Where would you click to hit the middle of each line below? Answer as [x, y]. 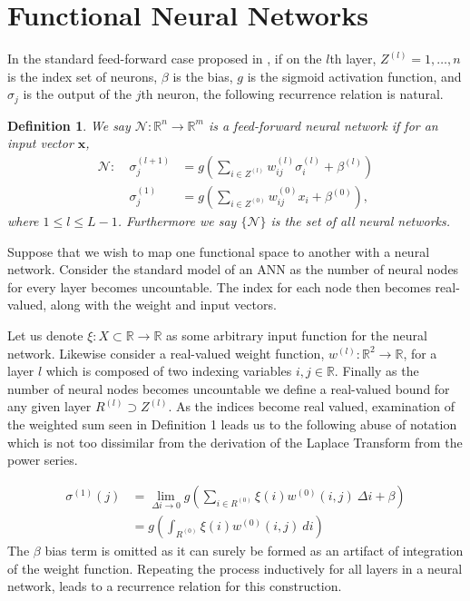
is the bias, [203, 76]
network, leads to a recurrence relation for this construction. [175, 586]
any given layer [49, 406]
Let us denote [45, 335]
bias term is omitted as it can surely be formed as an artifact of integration [254, 551]
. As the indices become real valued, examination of [311, 406]
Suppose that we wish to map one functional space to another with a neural [219, 251]
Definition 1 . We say [69, 125]
